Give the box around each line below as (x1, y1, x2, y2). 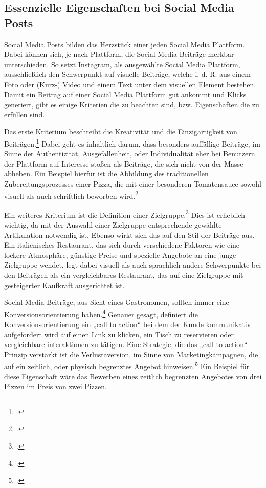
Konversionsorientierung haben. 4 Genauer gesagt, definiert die (4, 307, 198, 319)
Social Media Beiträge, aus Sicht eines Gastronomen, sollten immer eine (4, 297, 229, 308)
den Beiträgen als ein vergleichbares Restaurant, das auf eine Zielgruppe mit (4, 270, 243, 280)
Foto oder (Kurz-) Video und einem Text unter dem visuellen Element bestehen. (4, 78, 256, 89)
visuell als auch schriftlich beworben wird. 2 (4, 189, 139, 201)
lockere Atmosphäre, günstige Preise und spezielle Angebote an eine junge (4, 249, 236, 260)
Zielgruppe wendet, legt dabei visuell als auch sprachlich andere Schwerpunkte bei (4, 259, 261, 270)
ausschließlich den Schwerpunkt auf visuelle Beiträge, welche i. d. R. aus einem (4, 69, 251, 79)
